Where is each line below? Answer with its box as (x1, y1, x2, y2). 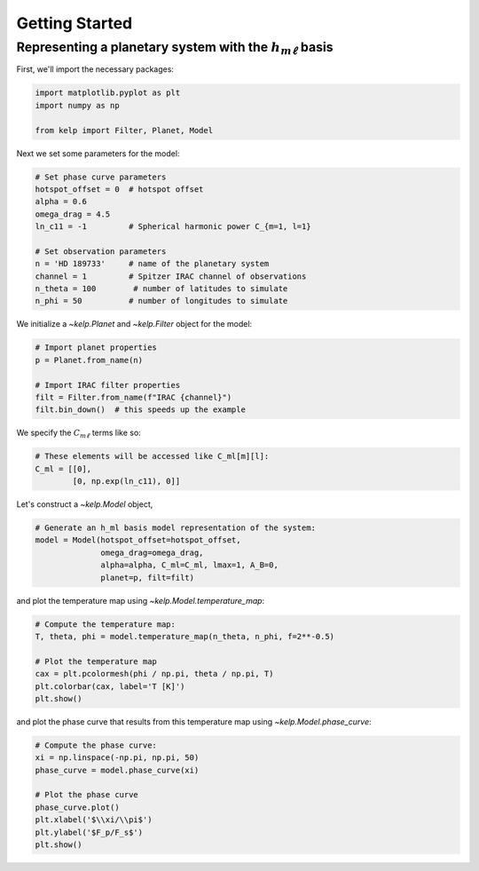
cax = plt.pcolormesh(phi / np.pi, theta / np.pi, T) (35, 669, 274, 679)
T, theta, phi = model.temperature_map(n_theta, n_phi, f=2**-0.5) (35, 631, 335, 641)
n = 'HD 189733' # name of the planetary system (35, 258, 270, 269)
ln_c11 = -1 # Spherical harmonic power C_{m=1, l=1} (35, 222, 311, 232)
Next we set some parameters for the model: (16, 147, 180, 159)
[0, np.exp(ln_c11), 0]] (72, 476, 181, 487)
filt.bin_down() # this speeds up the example (35, 405, 246, 415)
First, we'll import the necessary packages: (16, 64, 175, 75)
